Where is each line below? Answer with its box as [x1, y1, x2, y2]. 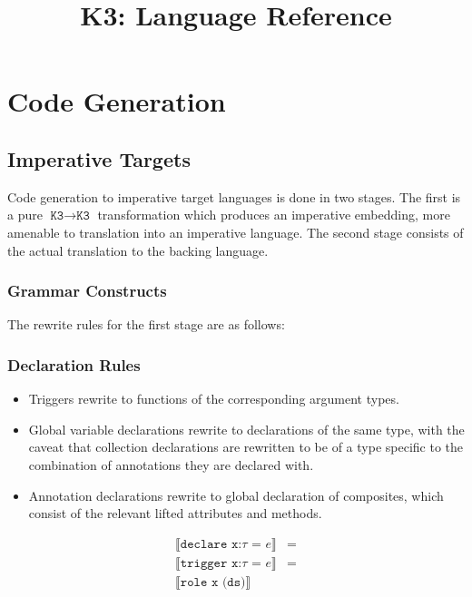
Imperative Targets [7, 144, 191, 172]
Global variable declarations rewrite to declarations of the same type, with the [28, 419, 465, 438]
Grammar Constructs [7, 279, 167, 302]
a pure [7, 205, 43, 224]
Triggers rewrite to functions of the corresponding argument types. [28, 389, 399, 408]
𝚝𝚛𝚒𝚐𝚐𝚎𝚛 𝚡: [180, 556, 242, 570]
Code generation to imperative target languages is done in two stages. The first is [7, 187, 461, 206]
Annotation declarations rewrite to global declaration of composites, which [28, 485, 444, 504]
